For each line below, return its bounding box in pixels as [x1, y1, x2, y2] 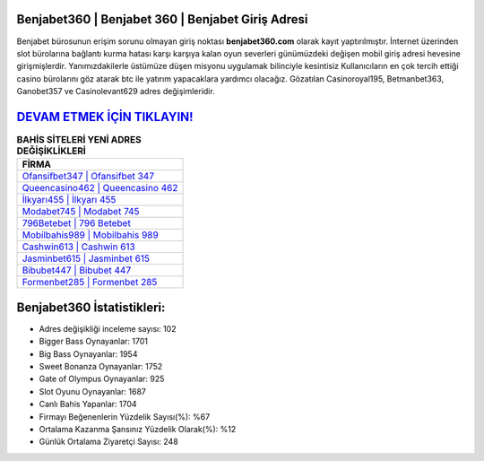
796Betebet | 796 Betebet [22, 217, 132, 230]
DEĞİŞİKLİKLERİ [16, 144, 87, 157]
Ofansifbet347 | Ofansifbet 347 [22, 170, 154, 183]
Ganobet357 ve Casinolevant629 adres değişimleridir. [16, 86, 215, 97]
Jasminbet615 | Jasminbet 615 [22, 252, 150, 265]
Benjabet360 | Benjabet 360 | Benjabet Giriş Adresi [16, 12, 308, 27]
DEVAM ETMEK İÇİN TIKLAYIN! [16, 109, 194, 125]
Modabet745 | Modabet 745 [22, 205, 140, 218]
